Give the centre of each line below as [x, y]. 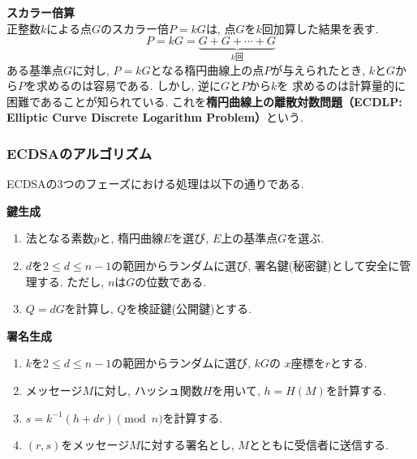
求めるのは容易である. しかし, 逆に [128, 86]
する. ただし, [71, 281]
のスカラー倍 [134, 28]
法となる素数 [60, 238]
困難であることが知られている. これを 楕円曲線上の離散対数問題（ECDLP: [204, 101]
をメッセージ [95, 445]
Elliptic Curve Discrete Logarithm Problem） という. [155, 117]
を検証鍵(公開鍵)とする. [189, 309]
